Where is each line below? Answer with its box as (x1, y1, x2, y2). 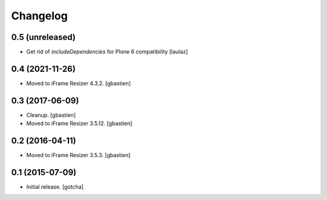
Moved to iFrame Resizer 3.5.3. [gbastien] (26, 152, 131, 159)
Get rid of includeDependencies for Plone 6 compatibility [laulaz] (26, 48, 188, 56)
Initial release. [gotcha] (26, 183, 84, 190)
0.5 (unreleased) (11, 32, 76, 42)
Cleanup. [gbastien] (26, 111, 76, 118)
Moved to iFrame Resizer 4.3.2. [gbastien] (26, 79, 131, 87)
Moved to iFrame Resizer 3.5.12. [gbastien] (26, 120, 133, 127)
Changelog (11, 9, 68, 22)
